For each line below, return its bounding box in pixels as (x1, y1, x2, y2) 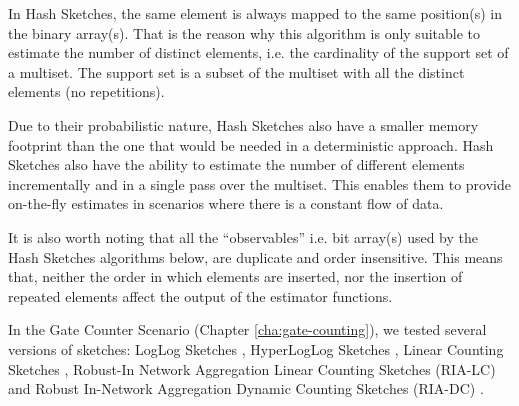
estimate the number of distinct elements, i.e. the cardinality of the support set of (8, 42, 509, 63)
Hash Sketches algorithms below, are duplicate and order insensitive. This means (8, 246, 503, 267)
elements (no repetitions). (8, 81, 165, 102)
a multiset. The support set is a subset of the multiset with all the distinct (8, 61, 465, 82)
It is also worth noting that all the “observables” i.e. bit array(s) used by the (8, 226, 478, 247)
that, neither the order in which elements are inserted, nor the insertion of (8, 266, 463, 287)
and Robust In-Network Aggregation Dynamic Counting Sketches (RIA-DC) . (8, 378, 484, 399)
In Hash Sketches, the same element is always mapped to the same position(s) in (8, 3, 503, 23)
